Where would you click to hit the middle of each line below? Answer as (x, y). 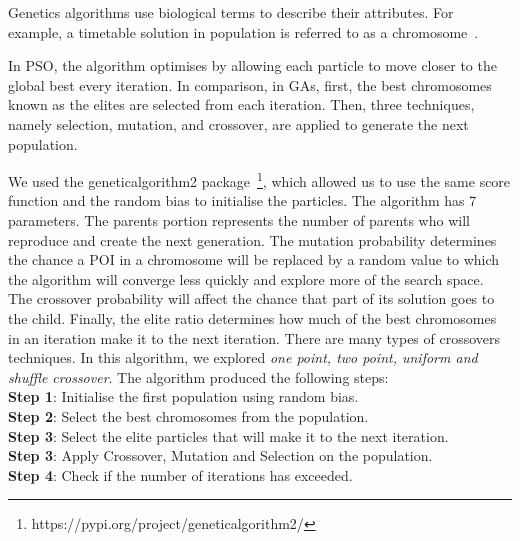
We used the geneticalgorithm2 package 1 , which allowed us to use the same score (259, 179)
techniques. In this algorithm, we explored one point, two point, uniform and (243, 357)
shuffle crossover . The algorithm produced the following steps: (198, 376)
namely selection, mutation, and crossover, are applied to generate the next (238, 123)
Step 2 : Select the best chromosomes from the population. (188, 415)
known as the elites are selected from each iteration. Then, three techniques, (241, 104)
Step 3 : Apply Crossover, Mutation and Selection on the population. (220, 455)
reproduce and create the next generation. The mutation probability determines (252, 239)
